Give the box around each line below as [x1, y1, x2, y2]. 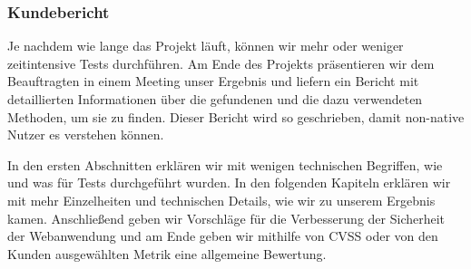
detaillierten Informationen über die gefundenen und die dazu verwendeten [7, 90, 423, 108]
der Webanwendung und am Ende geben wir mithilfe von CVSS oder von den [7, 226, 438, 245]
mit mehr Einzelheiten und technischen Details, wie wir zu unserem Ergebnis [7, 190, 436, 209]
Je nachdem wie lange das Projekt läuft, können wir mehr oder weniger [7, 36, 404, 55]
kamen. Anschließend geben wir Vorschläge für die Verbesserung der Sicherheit [7, 208, 446, 227]
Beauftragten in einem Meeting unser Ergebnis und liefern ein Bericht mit [7, 72, 419, 91]
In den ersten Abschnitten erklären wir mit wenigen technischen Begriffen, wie [7, 155, 443, 174]
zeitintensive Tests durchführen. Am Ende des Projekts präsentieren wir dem [7, 53, 435, 72]
